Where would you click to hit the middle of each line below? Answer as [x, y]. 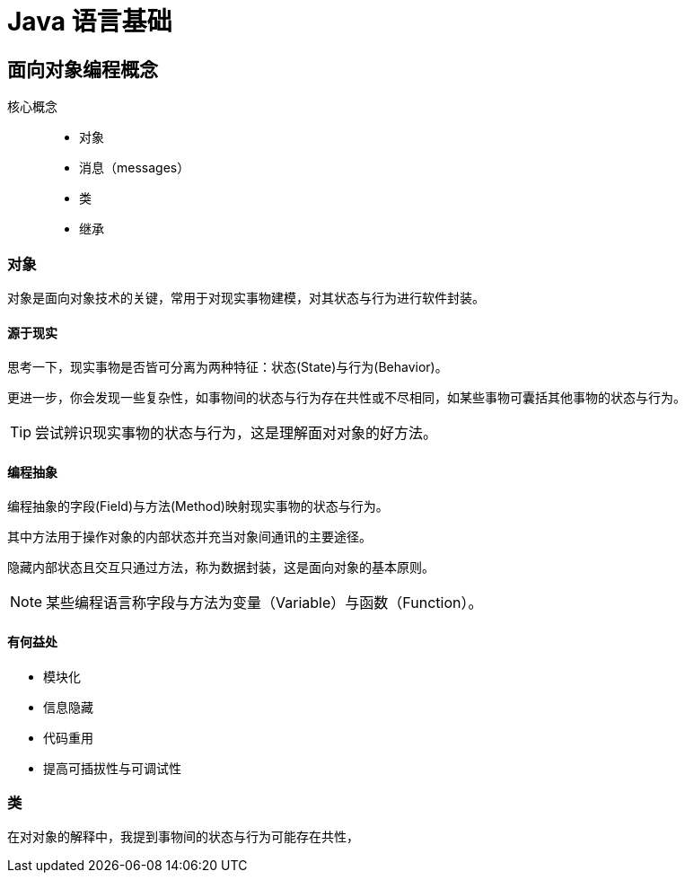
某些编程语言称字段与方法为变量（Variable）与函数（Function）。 [264, 603]
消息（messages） [135, 168]
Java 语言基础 [90, 22]
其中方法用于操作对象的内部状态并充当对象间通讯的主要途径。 [189, 537]
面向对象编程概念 [83, 69]
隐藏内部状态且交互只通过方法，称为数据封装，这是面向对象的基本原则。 [221, 568]
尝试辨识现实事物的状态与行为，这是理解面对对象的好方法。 [237, 433]
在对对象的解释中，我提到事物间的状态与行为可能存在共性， [183, 837]
